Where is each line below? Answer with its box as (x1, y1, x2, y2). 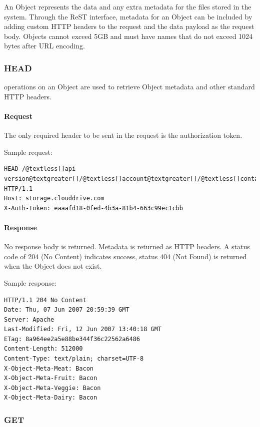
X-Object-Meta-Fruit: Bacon (4, 375, 97, 382)
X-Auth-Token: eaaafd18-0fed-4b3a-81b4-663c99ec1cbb (4, 204, 183, 212)
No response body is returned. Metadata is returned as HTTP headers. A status (4, 241, 250, 252)
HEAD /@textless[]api (4, 165, 76, 173)
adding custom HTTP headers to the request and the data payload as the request (4, 21, 254, 31)
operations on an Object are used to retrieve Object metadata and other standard (4, 81, 255, 92)
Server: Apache (4, 316, 54, 323)
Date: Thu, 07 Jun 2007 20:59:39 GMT (4, 306, 129, 314)
